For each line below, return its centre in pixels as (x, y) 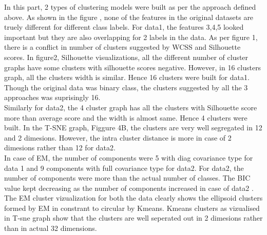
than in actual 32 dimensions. (51, 228)
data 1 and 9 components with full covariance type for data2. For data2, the (124, 168)
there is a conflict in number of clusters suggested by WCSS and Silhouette (122, 47)
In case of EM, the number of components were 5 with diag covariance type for (129, 157)
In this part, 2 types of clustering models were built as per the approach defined (130, 7)
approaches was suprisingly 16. (52, 97)
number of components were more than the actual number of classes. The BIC (127, 178)
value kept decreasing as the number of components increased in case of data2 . (129, 188)
